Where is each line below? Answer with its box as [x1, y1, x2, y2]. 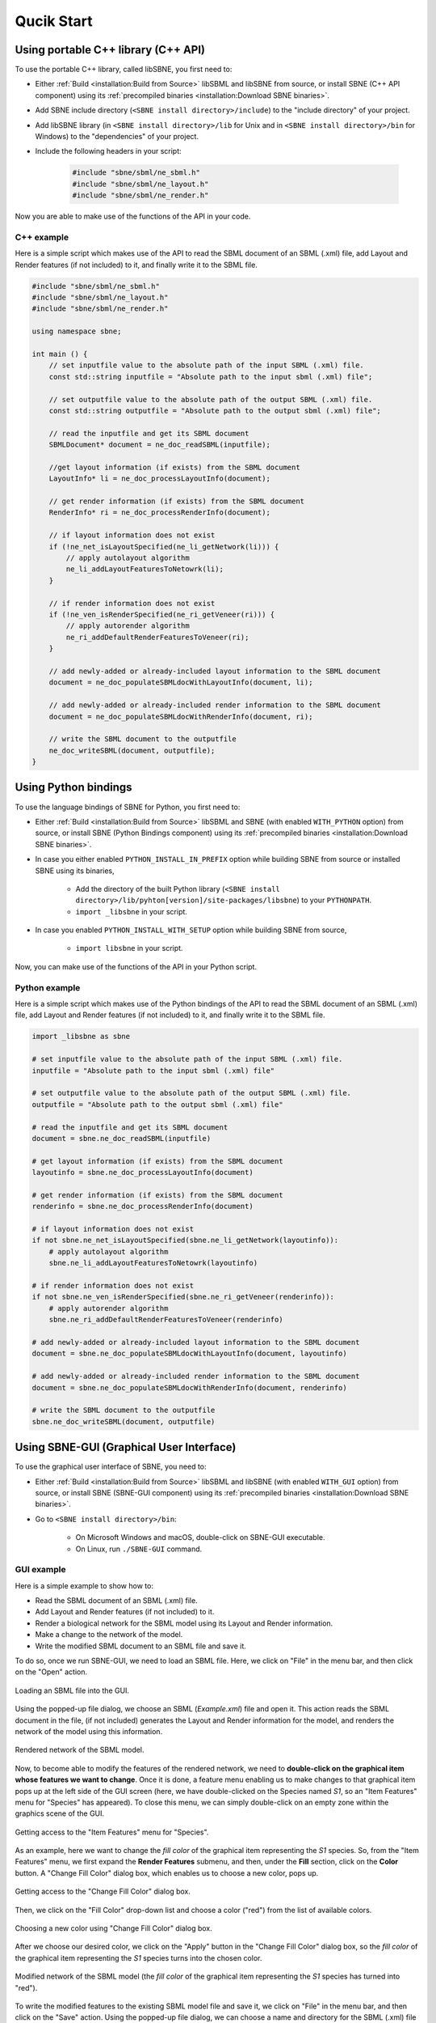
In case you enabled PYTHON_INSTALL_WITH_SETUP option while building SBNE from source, [35, 925, 347, 935]
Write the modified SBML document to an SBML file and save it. [35, 1641, 246, 1651]
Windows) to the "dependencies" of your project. [35, 132, 199, 142]
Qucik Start [15, 12, 93, 30]
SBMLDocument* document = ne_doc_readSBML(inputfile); [48, 440, 270, 449]
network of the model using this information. [15, 1726, 163, 1736]
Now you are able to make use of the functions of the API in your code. [15, 211, 251, 222]
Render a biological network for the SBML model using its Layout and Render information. [35, 1618, 333, 1628]
